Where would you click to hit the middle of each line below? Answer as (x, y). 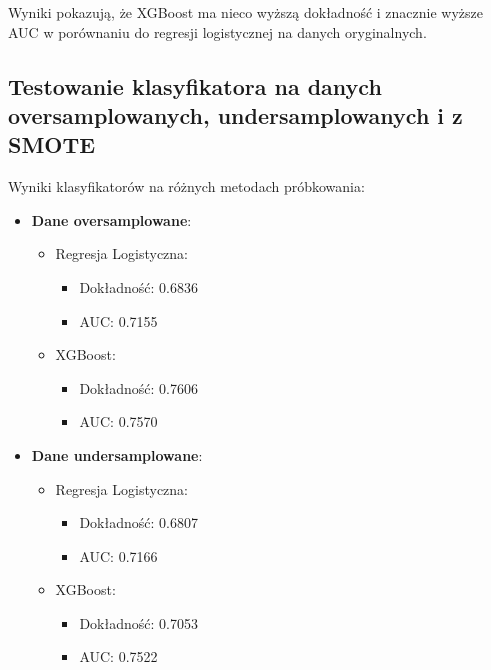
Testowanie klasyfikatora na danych (195, 85)
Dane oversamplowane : (111, 219)
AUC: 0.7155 (118, 320)
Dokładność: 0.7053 (138, 622)
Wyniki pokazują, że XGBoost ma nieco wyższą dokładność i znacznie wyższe (246, 12)
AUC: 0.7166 (118, 555)
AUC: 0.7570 (118, 421)
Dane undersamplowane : (117, 454)
